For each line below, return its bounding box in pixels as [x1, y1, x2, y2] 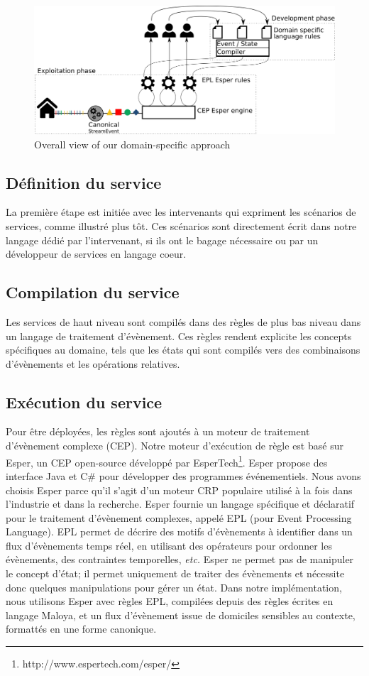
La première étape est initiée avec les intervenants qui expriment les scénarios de [6, 205, 356, 219]
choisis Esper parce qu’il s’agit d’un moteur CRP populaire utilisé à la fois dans [6, 482, 353, 497]
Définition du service [6, 171, 162, 193]
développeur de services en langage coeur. [6, 246, 187, 261]
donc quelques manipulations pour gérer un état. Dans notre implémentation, [6, 579, 342, 594]
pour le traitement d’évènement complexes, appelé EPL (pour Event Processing [6, 510, 352, 525]
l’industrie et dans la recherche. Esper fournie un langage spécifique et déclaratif [6, 496, 355, 511]
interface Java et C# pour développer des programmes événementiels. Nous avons [6, 468, 361, 483]
